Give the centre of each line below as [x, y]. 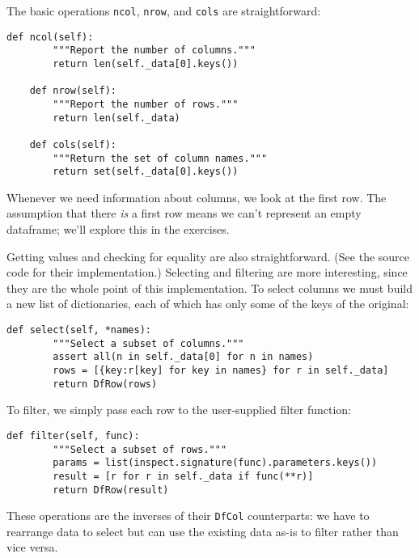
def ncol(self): [50, 37]
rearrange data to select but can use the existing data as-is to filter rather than [203, 531]
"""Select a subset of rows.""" [140, 449]
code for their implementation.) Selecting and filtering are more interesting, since [207, 272]
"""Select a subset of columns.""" [148, 343]
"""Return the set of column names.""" [160, 158]
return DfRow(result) [111, 490]
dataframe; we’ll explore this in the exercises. [118, 229]
